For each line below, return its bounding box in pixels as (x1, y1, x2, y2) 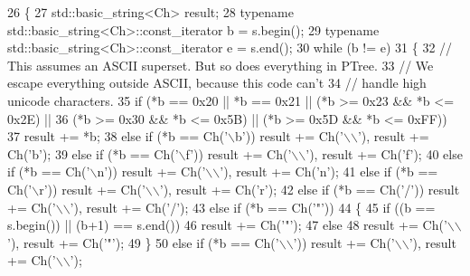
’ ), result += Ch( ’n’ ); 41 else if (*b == (220, 162, 438, 181)
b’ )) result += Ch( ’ (235, 127, 343, 146)
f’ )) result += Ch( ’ (185, 144, 292, 163)
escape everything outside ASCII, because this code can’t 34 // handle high (7, 73, 427, 92)
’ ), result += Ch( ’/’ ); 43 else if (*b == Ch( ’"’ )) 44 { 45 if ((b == (70, 197, 436, 216)
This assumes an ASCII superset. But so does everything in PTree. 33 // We (7, 55, 434, 74)
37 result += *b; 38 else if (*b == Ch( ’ (7, 127, 229, 146)
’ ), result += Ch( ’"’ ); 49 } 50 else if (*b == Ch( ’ (7, 233, 279, 252)
